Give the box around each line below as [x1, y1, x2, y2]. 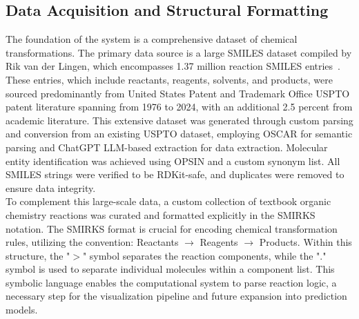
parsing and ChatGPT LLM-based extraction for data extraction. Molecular [6, 139, 328, 154]
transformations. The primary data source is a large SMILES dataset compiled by [6, 45, 352, 59]
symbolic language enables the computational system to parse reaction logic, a [6, 275, 337, 289]
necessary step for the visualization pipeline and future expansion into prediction [6, 289, 347, 303]
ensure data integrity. [6, 180, 96, 195]
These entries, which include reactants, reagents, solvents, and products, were [6, 72, 333, 86]
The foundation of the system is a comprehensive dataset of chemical [6, 32, 298, 46]
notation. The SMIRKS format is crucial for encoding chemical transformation [6, 221, 338, 235]
